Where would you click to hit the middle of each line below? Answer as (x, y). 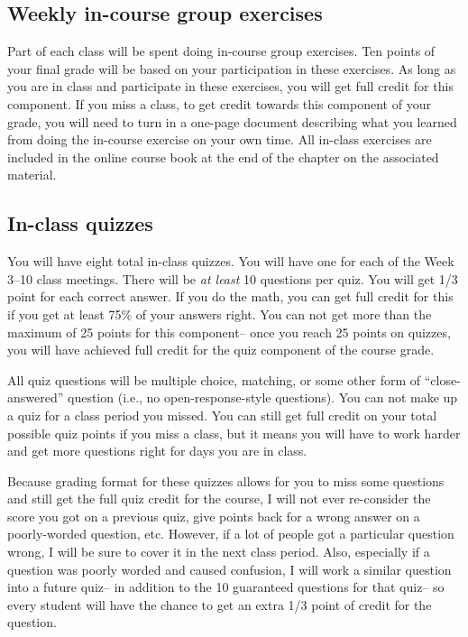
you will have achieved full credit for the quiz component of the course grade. (221, 350)
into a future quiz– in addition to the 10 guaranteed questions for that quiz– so (226, 587)
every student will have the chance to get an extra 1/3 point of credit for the (220, 604)
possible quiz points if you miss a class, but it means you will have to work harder (234, 433)
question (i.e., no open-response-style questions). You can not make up (262, 397)
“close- (442, 379)
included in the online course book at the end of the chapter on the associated (223, 157)
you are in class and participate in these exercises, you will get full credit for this (230, 86)
